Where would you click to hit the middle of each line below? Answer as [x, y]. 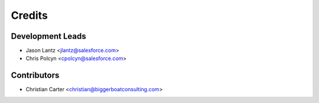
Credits [30, 15]
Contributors [35, 76]
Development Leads [49, 36]
